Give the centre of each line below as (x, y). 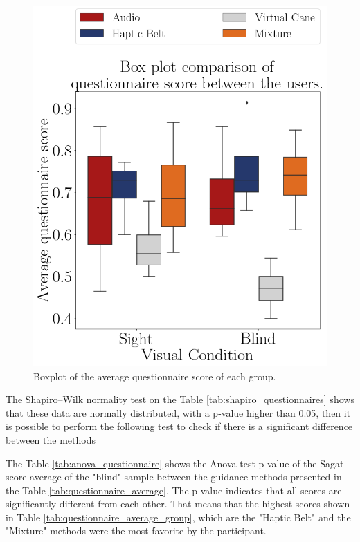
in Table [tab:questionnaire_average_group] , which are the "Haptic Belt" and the (178, 517)
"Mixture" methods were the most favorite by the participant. (136, 531)
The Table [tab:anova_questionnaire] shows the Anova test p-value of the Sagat (175, 463)
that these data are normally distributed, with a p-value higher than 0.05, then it (178, 412)
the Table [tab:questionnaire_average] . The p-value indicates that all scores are (174, 490)
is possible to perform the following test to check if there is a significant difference (179, 426)
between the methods (51, 439)
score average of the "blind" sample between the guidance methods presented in (174, 477)
